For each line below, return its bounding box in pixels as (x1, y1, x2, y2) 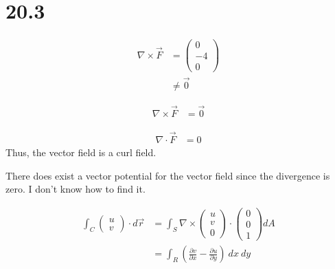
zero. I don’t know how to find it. (5, 182, 146, 196)
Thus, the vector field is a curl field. (5, 145, 157, 160)
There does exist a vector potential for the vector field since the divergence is (5, 168, 330, 182)
